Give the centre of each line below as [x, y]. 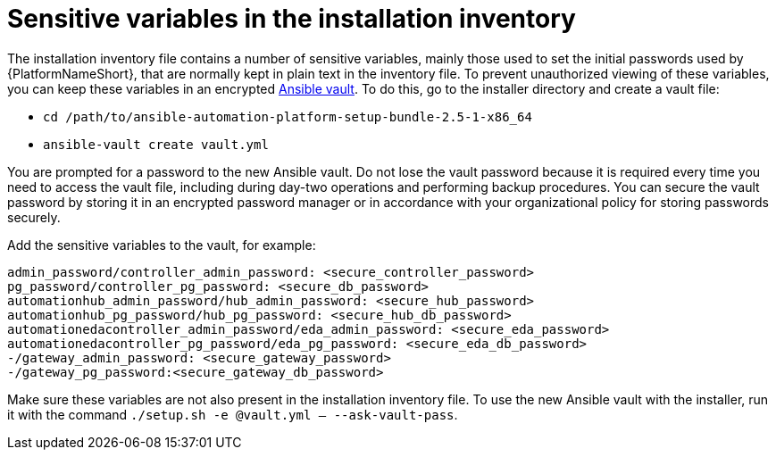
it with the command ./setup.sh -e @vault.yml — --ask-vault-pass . [233, 414]
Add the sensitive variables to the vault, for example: [162, 245]
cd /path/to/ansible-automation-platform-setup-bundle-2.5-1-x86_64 [288, 116]
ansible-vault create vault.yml [156, 144]
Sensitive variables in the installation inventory [292, 19]
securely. [34, 217]
